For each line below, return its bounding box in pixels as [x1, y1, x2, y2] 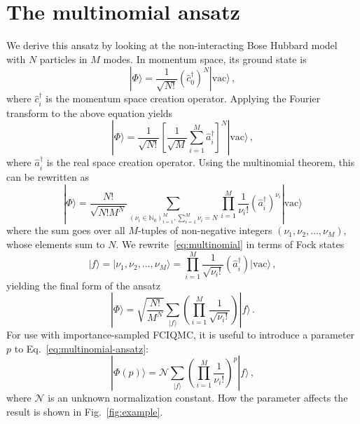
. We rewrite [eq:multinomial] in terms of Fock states [116, 236, 345, 251]
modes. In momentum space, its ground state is [103, 51, 307, 66]
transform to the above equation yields [6, 105, 173, 120]
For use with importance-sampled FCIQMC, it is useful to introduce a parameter [6, 327, 355, 342]
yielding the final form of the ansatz [6, 278, 160, 292]
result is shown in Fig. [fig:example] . [6, 404, 163, 419]
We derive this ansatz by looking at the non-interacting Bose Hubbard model [6, 38, 338, 53]
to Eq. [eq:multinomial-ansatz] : [14, 341, 148, 355]
